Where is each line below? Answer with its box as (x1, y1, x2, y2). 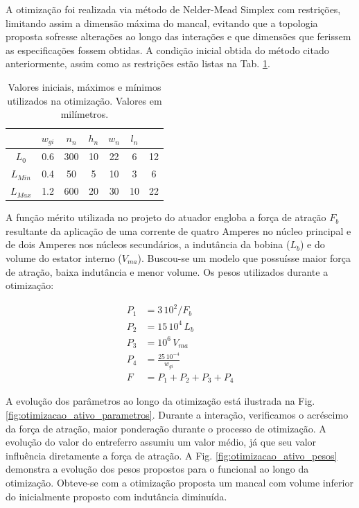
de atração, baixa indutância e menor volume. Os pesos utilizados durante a (6, 264, 329, 279)
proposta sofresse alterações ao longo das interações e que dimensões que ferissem (6, 29, 351, 44)
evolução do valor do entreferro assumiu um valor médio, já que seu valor (6, 435, 317, 449)
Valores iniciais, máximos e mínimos (8, 79, 161, 94)
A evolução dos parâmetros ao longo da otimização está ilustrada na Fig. (6, 394, 315, 408)
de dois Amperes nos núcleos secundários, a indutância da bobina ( (6, 237, 290, 252)
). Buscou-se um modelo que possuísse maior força (137, 251, 351, 265)
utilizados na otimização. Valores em (7, 93, 162, 107)
